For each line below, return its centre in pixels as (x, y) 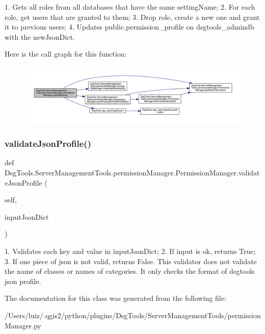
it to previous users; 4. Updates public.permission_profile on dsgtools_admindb (129, 27)
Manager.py (23, 325)
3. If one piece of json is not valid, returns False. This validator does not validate (131, 261)
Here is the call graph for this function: (66, 54)
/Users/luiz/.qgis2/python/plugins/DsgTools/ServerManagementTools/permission (133, 315)
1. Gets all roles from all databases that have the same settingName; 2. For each (130, 7)
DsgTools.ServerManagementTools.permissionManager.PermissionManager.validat (132, 172)
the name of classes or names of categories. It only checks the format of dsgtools (130, 271)
